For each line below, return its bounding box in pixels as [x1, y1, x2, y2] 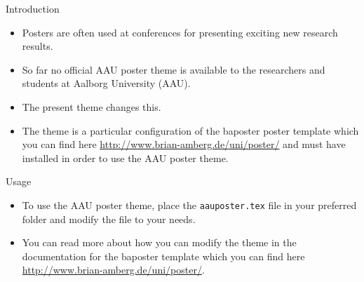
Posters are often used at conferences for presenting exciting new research [22, 25, 338, 39]
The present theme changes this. [22, 99, 161, 114]
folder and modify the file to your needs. [22, 211, 196, 226]
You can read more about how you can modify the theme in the [22, 235, 297, 250]
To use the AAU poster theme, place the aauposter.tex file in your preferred [22, 197, 357, 212]
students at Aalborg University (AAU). [22, 76, 191, 90]
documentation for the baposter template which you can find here [22, 248, 305, 263]
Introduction [6, 1, 60, 15]
